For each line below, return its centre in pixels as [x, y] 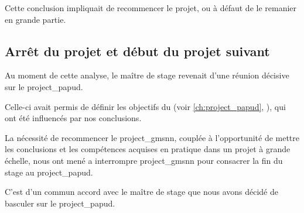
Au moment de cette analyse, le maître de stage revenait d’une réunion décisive [147, 75]
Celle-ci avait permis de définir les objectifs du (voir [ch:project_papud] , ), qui [145, 106]
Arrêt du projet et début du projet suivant [137, 51]
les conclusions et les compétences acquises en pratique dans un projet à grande [148, 149]
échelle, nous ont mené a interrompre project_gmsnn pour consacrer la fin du [144, 160]
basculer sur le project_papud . [60, 203]
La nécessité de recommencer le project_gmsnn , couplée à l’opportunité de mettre [152, 137]
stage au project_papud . [49, 172]
